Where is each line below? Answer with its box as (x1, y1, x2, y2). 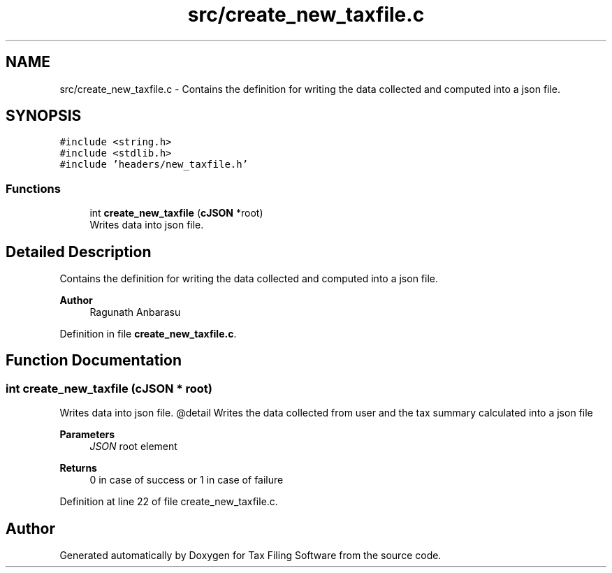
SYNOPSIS (6, 107, 82, 125)
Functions (6, 181, 61, 196)
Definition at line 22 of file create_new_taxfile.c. (59, 495, 278, 508)
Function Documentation (6, 351, 182, 370)
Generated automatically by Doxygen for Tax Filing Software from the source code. (59, 549, 442, 562)
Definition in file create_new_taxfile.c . (59, 328, 237, 340)
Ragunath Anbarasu (89, 306, 181, 319)
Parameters (59, 428, 115, 441)
